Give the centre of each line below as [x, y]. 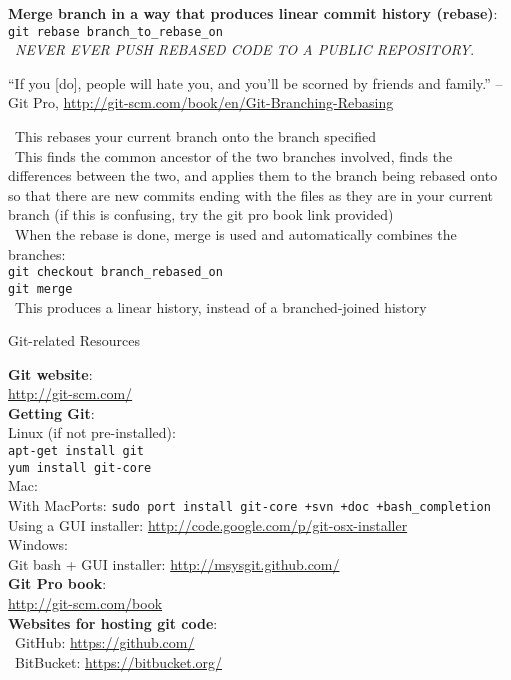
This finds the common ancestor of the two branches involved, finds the [233, 155]
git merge [40, 288]
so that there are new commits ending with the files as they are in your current [251, 194]
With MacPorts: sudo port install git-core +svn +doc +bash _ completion [249, 504]
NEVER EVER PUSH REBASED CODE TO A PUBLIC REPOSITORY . [245, 49]
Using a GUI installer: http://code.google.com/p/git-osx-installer [208, 524]
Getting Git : [51, 412]
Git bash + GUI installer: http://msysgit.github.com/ [174, 563]
